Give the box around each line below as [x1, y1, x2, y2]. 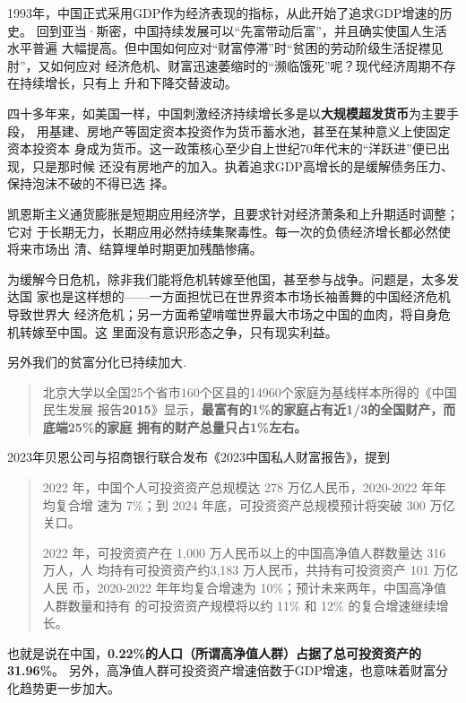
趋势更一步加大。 [19, 679, 120, 697]
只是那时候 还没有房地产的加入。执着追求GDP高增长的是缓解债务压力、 [31, 156, 453, 175]
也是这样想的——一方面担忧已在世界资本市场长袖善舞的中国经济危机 [48, 287, 451, 306]
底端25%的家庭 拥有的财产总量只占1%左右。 [42, 417, 307, 436]
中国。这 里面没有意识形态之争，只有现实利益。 [56, 322, 338, 341]
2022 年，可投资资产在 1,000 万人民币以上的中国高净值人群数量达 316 [42, 542, 446, 561]
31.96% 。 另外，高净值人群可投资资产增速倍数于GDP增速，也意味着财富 [7, 661, 436, 680]
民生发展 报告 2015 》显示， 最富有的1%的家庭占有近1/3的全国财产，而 [42, 400, 456, 419]
